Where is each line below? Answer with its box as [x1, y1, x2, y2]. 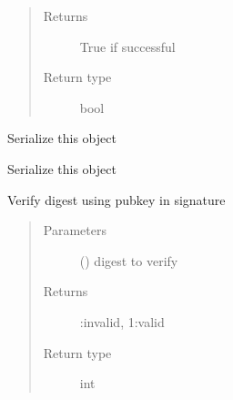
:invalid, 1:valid [79, 312, 165, 331]
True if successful [79, 36, 176, 56]
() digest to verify [79, 251, 178, 270]
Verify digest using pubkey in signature [7, 190, 226, 209]
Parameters [43, 221, 106, 240]
